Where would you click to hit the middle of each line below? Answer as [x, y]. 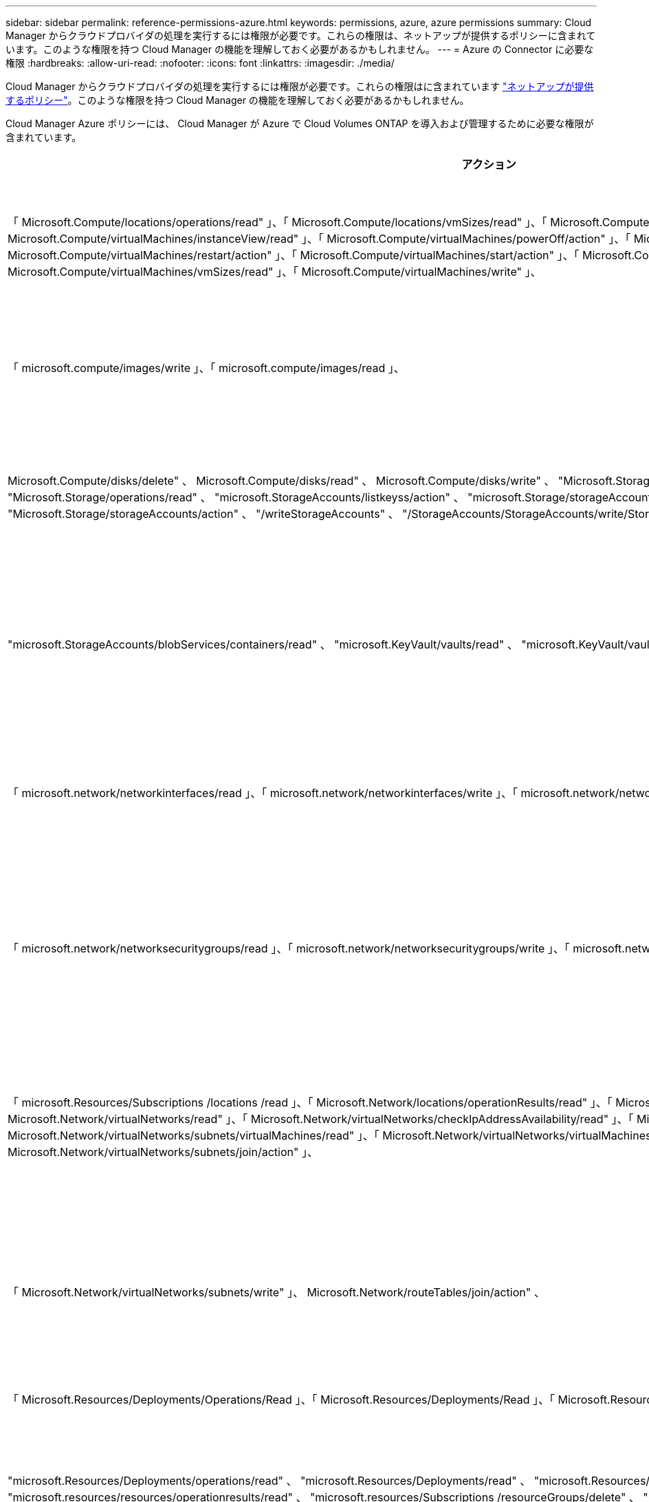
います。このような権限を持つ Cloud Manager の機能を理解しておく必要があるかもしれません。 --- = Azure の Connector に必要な [300, 49]
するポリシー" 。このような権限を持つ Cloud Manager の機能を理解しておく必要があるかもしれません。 [238, 100]
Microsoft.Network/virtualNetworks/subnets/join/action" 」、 [163, 1152]
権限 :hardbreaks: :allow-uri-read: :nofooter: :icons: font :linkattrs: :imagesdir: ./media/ [200, 63]
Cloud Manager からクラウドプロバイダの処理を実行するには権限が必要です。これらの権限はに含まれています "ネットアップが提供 [300, 86]
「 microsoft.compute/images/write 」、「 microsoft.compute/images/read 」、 [206, 368]
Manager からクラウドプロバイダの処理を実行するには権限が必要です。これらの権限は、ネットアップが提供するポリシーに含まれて [301, 35]
